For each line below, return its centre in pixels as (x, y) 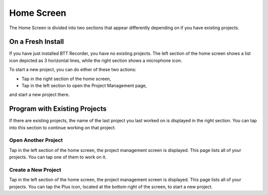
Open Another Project (36, 140)
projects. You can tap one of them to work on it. (58, 157)
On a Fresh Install (36, 42)
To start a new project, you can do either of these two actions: (73, 70)
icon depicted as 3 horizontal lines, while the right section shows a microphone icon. (96, 60)
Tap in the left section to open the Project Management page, (84, 86)
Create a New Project (35, 170)
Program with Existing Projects (58, 109)
